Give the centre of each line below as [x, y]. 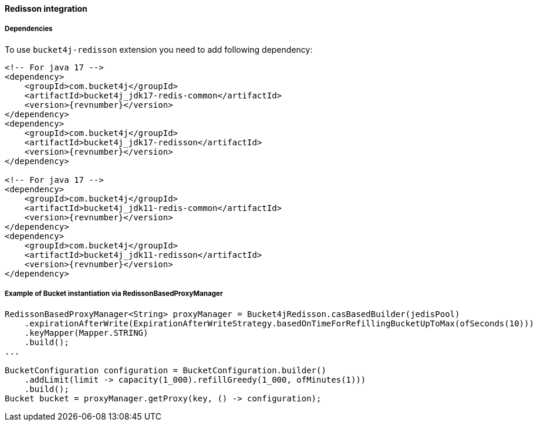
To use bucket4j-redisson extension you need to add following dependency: [159, 49]
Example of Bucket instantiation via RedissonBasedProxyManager [114, 294]
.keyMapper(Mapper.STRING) [86, 333]
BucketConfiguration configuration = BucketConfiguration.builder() [166, 370]
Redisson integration [46, 8]
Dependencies [29, 29]
